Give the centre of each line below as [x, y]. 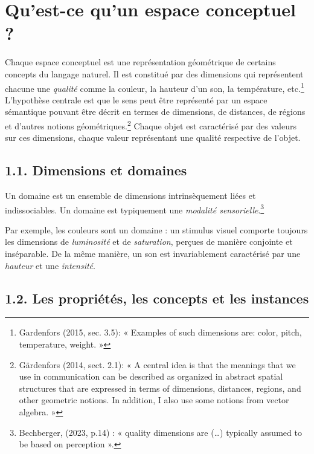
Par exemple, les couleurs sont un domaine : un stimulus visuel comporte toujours [156, 229]
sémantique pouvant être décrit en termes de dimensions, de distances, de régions [155, 112]
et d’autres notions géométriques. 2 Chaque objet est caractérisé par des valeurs [151, 125]
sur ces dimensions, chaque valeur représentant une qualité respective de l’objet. [153, 138]
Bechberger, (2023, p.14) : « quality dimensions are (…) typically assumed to [160, 432]
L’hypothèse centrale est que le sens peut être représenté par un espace [136, 99]
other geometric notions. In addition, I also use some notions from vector [154, 400]
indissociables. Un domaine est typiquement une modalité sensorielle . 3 [135, 209]
